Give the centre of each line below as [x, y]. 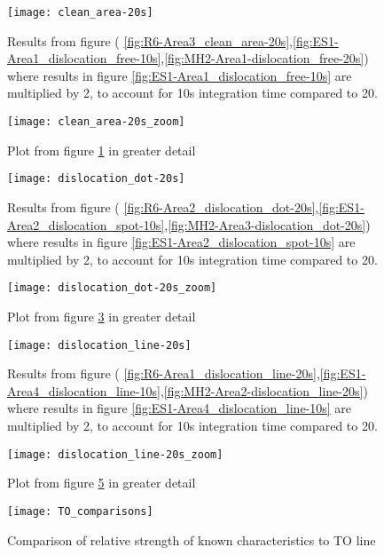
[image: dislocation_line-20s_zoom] [115, 454]
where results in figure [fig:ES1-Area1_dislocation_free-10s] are [180, 75]
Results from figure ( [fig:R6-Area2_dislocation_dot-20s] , [163, 206]
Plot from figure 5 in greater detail [102, 483]
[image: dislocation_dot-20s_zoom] [112, 288]
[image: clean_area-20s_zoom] [96, 122]
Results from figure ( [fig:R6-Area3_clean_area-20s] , [150, 40]
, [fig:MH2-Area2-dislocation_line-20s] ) [264, 390]
